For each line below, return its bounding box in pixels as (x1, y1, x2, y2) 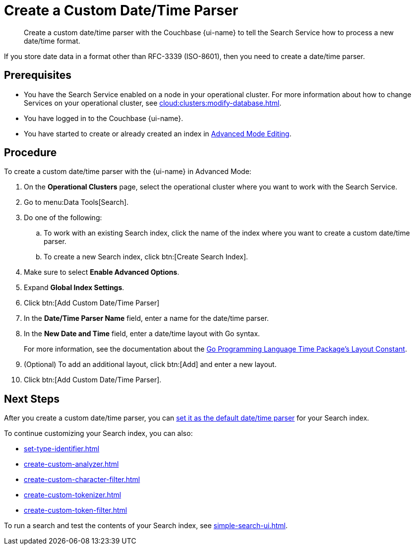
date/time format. (24, 36, 80, 45)
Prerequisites (4, 69, 71, 82)
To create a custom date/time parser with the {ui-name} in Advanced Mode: (4, 167, 251, 176)
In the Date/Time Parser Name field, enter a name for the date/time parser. (24, 314, 269, 323)
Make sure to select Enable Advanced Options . (24, 268, 179, 277)
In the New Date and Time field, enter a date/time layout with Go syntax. (24, 329, 260, 338)
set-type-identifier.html (24, 444, 100, 453)
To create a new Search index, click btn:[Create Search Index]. (44, 252, 248, 261)
